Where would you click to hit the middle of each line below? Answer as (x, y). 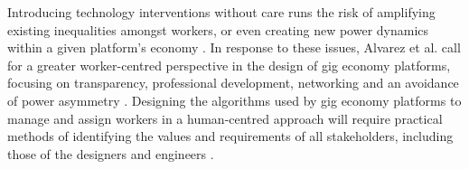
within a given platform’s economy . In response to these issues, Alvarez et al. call (234, 47)
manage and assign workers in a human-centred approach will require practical (225, 118)
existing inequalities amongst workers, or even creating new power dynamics (218, 29)
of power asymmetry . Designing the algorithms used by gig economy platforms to (234, 100)
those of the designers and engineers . (111, 153)
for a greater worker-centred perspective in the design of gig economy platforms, (229, 65)
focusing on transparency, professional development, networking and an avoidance (233, 83)
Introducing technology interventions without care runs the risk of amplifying (221, 12)
